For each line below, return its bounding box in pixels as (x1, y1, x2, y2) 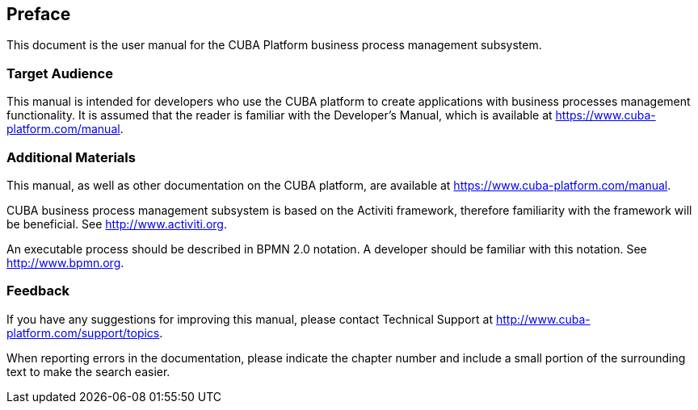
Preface (6, 4, 71, 24)
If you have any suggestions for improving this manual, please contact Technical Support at (6, 312, 494, 326)
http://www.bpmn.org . (6, 255, 124, 270)
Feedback (6, 282, 70, 299)
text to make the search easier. (6, 364, 170, 379)
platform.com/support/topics (6, 325, 160, 340)
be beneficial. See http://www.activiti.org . (6, 216, 227, 231)
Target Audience (6, 65, 113, 82)
